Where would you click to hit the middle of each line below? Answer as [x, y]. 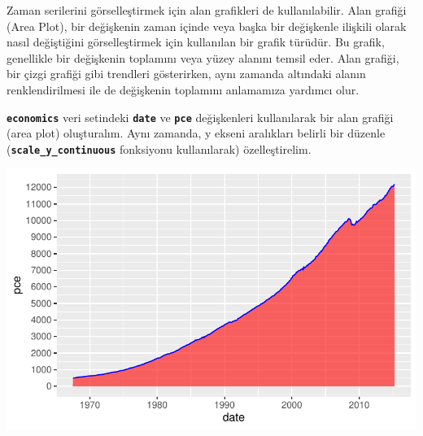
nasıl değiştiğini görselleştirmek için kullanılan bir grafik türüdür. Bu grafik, [196, 42]
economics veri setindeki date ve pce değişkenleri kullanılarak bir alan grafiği [200, 117]
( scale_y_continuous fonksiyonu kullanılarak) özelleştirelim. [159, 148]
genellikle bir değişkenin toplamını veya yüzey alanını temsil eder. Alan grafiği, [203, 57]
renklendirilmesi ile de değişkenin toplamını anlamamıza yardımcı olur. [183, 89]
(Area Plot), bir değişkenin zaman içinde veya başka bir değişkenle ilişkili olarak [207, 26]
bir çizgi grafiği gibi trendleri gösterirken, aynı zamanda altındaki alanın [186, 74]
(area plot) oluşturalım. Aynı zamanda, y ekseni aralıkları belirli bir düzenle [196, 133]
